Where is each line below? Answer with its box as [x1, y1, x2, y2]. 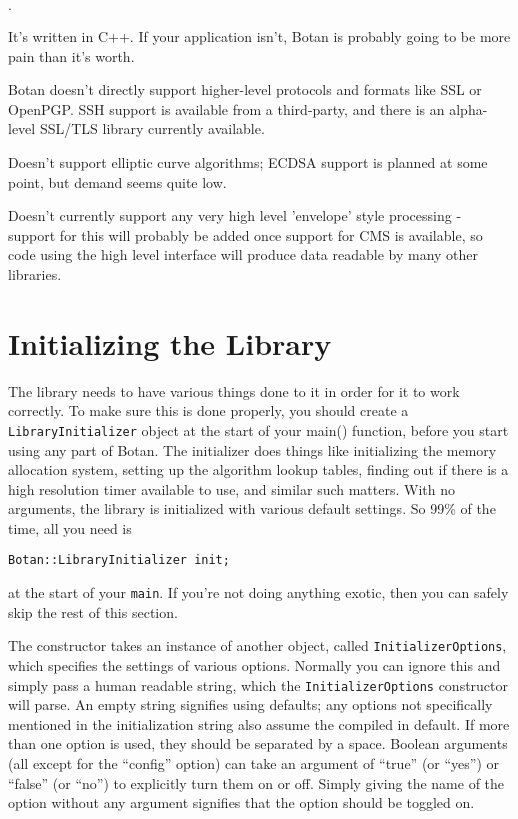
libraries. [8, 263, 62, 284]
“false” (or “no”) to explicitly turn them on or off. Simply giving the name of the [8, 772, 505, 793]
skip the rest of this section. [8, 601, 178, 622]
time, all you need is [8, 517, 132, 538]
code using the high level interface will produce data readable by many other [8, 244, 479, 265]
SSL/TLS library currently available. [39, 118, 265, 139]
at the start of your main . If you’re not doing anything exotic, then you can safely [8, 582, 509, 603]
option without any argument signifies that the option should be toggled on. [8, 792, 475, 813]
